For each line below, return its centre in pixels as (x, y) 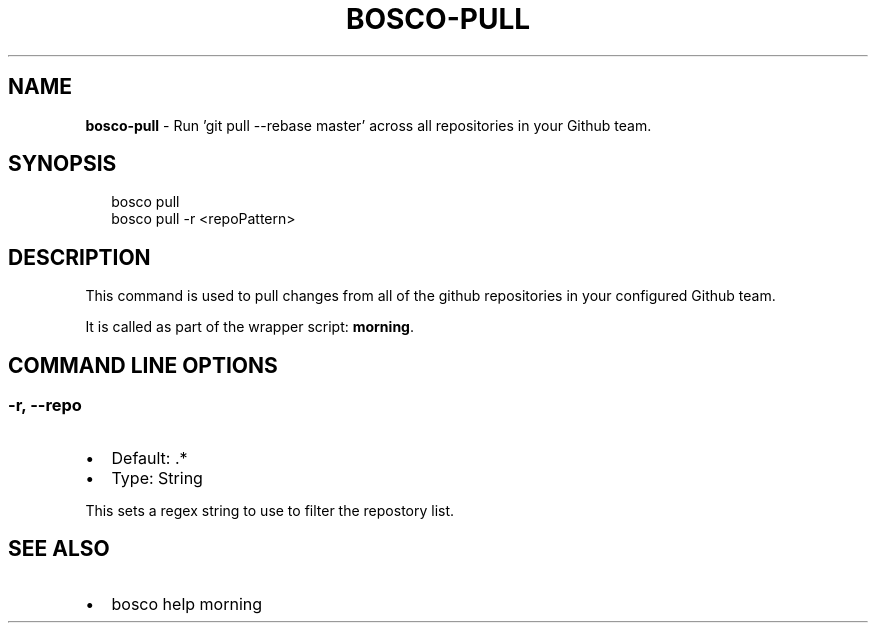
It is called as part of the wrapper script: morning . (249, 327)
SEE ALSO (59, 548)
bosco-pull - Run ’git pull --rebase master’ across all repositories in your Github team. (368, 125)
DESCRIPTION (79, 257)
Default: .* (149, 457)
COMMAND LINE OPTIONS (143, 365)
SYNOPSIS (62, 164)
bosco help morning (187, 604)
